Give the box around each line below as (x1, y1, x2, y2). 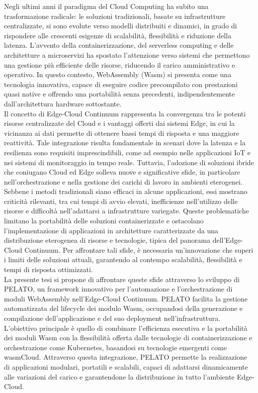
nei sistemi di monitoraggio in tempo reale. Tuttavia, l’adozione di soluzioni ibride (4, 157, 254, 167)
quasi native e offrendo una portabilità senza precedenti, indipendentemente (4, 89, 235, 99)
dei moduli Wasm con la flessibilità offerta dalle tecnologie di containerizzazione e (4, 332, 253, 343)
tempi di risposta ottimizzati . (4, 264, 93, 275)
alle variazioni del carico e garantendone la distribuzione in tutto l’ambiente (4, 371, 235, 382)
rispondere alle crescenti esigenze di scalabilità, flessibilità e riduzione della (4, 30, 232, 40)
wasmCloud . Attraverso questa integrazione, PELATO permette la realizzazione (4, 352, 248, 362)
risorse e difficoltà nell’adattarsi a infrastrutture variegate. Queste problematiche (4, 205, 249, 216)
